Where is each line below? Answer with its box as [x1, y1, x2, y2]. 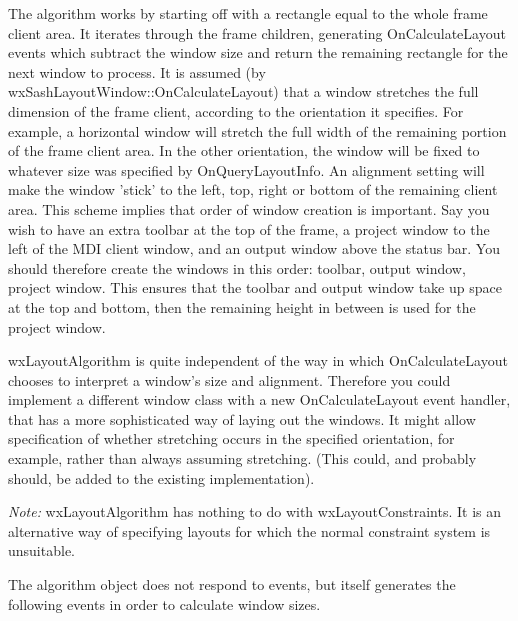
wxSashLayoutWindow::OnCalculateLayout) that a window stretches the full [8, 81, 479, 102]
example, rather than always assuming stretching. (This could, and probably [8, 448, 477, 469]
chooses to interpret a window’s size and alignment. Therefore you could [8, 369, 451, 390]
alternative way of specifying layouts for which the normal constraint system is [8, 520, 491, 541]
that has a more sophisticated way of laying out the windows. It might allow [8, 408, 476, 429]
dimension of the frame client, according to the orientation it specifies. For [8, 100, 464, 121]
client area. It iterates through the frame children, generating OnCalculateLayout [8, 22, 506, 43]
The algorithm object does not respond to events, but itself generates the [8, 574, 456, 595]
